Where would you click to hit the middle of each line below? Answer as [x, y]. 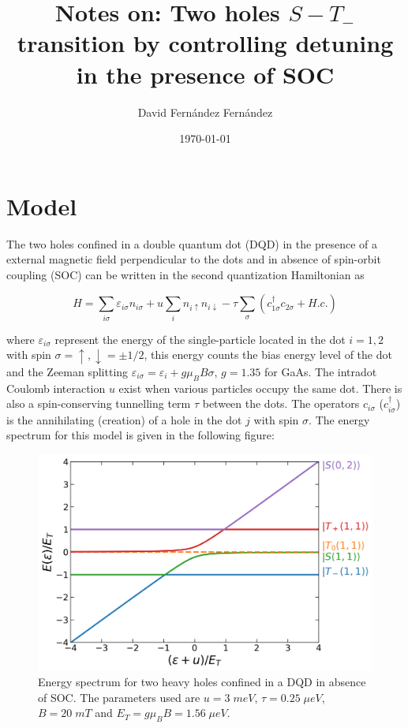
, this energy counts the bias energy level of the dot [268, 355]
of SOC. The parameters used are [119, 697]
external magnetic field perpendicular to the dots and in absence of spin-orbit [194, 259]
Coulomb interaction [56, 388]
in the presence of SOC [205, 74]
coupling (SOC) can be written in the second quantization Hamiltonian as [185, 274]
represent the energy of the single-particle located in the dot [200, 339]
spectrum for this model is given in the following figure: [140, 435]
